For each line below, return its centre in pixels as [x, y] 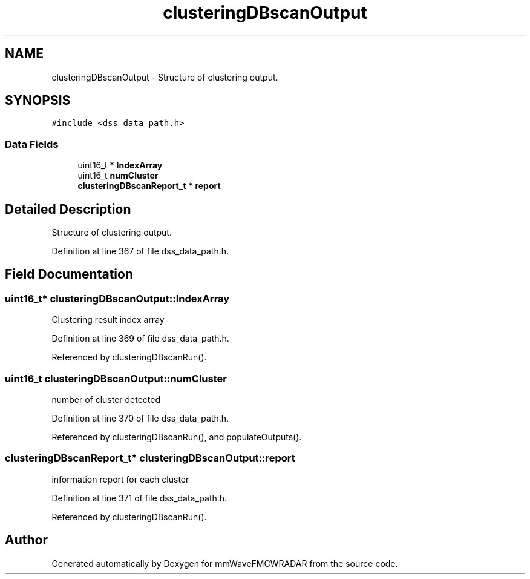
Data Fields [32, 144]
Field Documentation [69, 274]
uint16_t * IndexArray [120, 165]
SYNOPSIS [38, 101]
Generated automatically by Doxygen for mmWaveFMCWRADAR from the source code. [225, 563]
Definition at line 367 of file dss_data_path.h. [140, 251]
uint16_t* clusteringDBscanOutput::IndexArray [117, 298]
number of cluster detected [106, 399]
